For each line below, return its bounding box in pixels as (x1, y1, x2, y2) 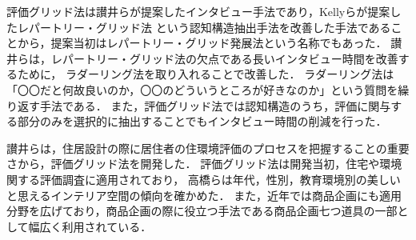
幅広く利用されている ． (28, 218, 152, 234)
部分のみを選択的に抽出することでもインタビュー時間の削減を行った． (17, 113, 387, 130)
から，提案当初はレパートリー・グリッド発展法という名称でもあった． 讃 (17, 34, 402, 51)
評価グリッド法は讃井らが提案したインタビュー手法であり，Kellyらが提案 (6, 3, 390, 19)
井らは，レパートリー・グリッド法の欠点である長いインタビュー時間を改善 (6, 50, 398, 66)
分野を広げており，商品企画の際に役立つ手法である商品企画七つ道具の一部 (6, 202, 398, 219)
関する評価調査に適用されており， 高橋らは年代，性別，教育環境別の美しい (6, 170, 401, 187)
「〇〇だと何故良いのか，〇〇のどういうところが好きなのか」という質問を (6, 81, 398, 98)
